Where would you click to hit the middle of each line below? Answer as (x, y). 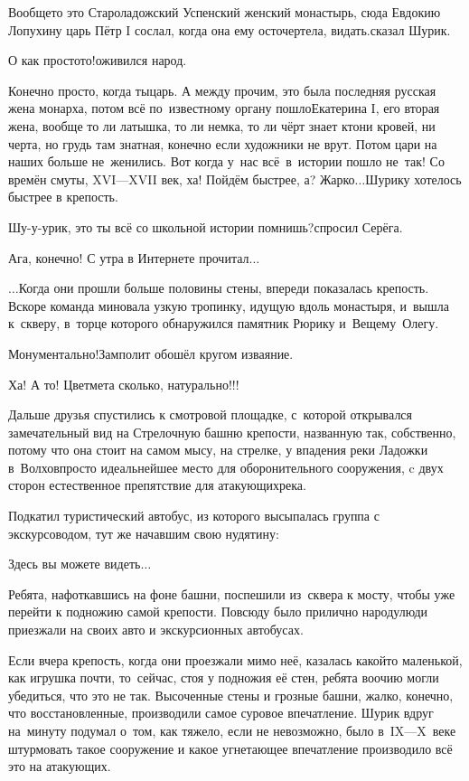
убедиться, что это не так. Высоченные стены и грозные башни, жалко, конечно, (231, 695)
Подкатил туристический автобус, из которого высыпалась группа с (194, 516)
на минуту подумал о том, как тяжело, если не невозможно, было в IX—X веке (232, 730)
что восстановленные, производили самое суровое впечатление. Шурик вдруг (221, 713)
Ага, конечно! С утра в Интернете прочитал (129, 257)
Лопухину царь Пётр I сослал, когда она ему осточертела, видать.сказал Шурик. (230, 29)
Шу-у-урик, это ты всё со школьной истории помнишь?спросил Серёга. (206, 226)
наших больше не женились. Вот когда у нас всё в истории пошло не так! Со (226, 161)
